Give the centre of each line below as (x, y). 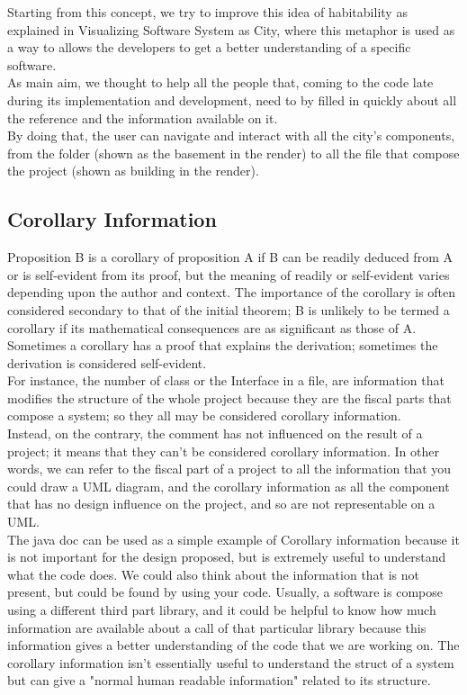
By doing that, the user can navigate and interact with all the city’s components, (231, 135)
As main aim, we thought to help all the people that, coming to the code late (220, 82)
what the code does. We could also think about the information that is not (214, 574)
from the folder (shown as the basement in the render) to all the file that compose (233, 153)
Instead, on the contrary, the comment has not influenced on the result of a (215, 433)
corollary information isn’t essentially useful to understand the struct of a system (231, 662)
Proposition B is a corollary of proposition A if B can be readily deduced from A (230, 257)
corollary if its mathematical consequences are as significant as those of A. (212, 327)
